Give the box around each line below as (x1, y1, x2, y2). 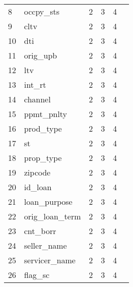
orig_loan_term (24, 210, 81, 222)
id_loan (24, 181, 52, 193)
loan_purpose (24, 196, 73, 207)
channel (24, 93, 51, 105)
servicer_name (24, 254, 76, 266)
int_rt (24, 79, 46, 90)
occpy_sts (24, 6, 60, 17)
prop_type (24, 152, 62, 163)
